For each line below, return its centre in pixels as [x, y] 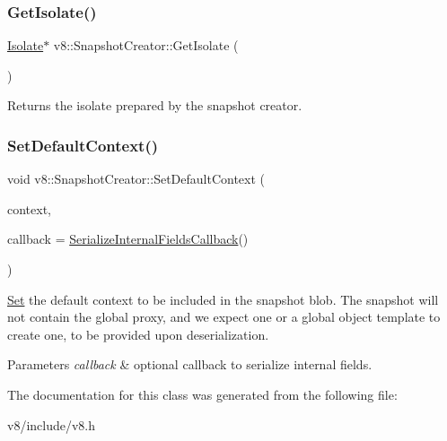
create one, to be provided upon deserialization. [138, 334]
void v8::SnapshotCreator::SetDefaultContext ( [136, 179]
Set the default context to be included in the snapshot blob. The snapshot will [223, 299]
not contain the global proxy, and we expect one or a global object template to [224, 317]
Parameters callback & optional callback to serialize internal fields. [190, 364]
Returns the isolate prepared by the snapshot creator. [155, 105]
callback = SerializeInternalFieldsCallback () [128, 239]
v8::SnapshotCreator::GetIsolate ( [146, 45]
